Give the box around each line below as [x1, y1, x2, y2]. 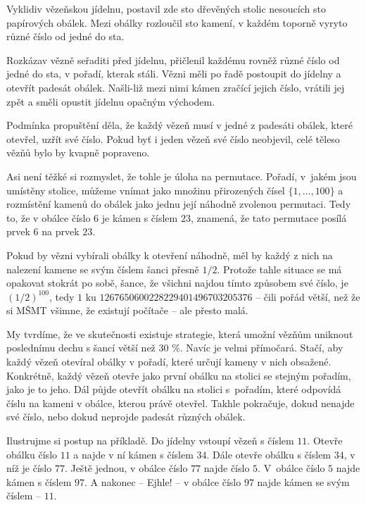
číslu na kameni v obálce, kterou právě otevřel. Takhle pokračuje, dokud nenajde [6, 395, 355, 410]
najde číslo [203, 461, 250, 475]
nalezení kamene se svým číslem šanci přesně [6, 261, 199, 276]
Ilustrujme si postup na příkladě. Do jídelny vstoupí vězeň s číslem [6, 433, 294, 448]
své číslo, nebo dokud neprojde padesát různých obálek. [6, 409, 246, 424]
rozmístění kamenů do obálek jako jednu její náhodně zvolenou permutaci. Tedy [6, 197, 351, 211]
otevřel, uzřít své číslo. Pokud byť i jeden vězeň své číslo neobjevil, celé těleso [6, 131, 340, 146]
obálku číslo [6, 447, 58, 461]
